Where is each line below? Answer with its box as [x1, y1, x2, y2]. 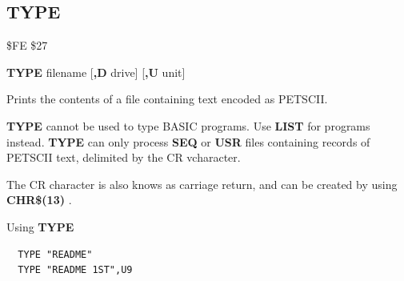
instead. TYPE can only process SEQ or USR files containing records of [6, 133, 370, 150]
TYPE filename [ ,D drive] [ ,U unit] [6, 63, 186, 80]
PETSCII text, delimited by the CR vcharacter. [6, 149, 241, 166]
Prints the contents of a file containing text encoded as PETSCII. [6, 90, 328, 107]
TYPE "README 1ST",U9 [18, 264, 133, 276]
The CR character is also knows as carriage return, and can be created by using [6, 175, 398, 192]
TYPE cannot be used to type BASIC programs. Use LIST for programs [6, 117, 370, 134]
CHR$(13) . [6, 191, 72, 208]
